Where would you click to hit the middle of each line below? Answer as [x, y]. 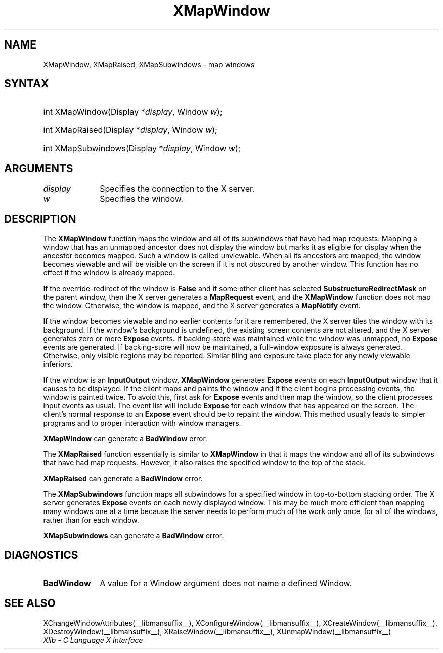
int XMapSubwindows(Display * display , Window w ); [142, 148]
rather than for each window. [91, 520]
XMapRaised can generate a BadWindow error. [123, 479]
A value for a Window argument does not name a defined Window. [226, 583]
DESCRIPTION [40, 219]
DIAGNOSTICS [41, 555]
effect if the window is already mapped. [109, 273]
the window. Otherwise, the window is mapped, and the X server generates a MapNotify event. [202, 306]
